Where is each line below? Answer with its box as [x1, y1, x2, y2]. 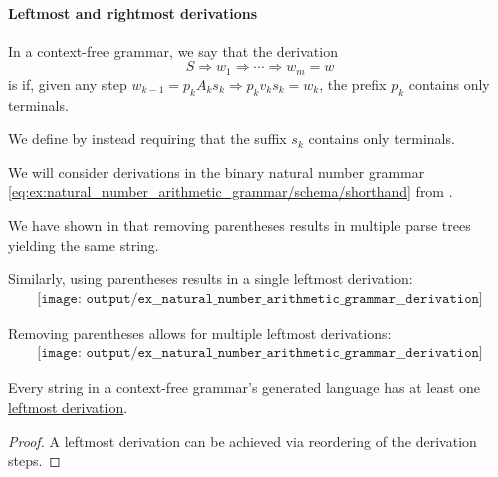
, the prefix [319, 73, 387, 94]
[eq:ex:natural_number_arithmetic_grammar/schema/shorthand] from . [8, 181, 453, 202]
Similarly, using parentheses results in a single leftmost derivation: [8, 268, 413, 289]
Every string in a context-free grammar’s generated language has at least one [8, 377, 481, 398]
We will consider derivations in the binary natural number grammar [8, 161, 425, 182]
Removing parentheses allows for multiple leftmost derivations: [8, 322, 392, 343]
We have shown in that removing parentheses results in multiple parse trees [8, 215, 471, 236]
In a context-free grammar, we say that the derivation [8, 40, 338, 61]
